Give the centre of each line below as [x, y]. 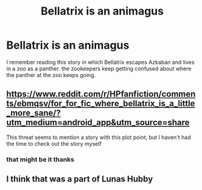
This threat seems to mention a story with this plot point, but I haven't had [99, 137]
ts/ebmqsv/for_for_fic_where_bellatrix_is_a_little [101, 103]
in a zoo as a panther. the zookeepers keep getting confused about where [99, 69]
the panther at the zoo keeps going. [51, 75]
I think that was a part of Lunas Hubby [80, 179]
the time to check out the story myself [54, 143]
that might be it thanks [40, 159]
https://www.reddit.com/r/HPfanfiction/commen [101, 94]
